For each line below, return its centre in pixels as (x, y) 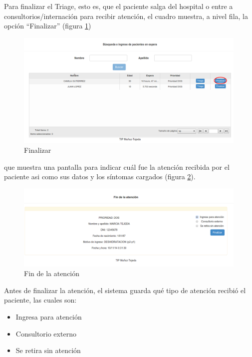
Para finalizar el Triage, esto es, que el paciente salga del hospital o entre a (119, 6)
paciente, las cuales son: (40, 300)
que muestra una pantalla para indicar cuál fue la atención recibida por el (117, 167)
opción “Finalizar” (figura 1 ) (48, 26)
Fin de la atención (52, 273)
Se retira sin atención (48, 350)
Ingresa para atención (49, 316)
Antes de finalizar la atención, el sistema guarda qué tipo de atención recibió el (125, 290)
